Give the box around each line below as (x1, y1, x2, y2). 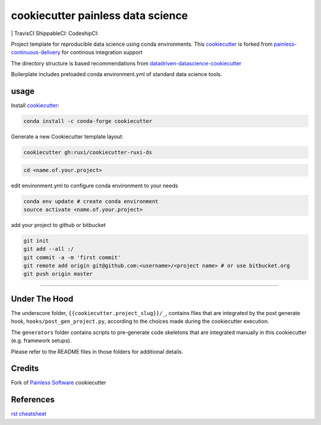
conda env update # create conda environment (23, 198, 159, 204)
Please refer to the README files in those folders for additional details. (11, 348, 184, 355)
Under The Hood (11, 294, 74, 304)
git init (23, 237, 49, 244)
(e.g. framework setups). (11, 337, 72, 344)
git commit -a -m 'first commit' (23, 254, 121, 261)
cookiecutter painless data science (11, 9, 188, 22)
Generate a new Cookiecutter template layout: (11, 133, 124, 140)
